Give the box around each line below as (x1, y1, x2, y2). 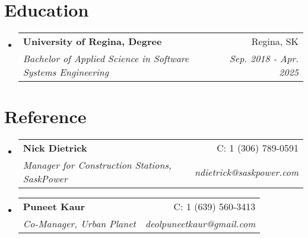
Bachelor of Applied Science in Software (23, 52, 189, 66)
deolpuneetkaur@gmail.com (145, 217, 256, 231)
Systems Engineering (23, 65, 109, 79)
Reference (4, 104, 87, 128)
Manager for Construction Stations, (23, 158, 172, 172)
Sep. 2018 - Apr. (229, 52, 299, 66)
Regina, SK (251, 34, 299, 49)
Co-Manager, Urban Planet (23, 217, 136, 231)
